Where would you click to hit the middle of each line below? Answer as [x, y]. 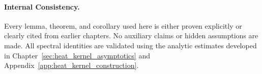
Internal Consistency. [42, 6]
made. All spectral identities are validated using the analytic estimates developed [130, 45]
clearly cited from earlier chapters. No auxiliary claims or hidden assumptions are [131, 35]
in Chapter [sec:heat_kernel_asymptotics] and [77, 55]
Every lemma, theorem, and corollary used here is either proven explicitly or [123, 25]
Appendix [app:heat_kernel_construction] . [71, 65]
